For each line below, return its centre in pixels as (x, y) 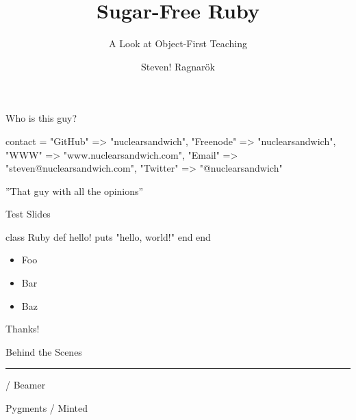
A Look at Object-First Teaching (178, 43)
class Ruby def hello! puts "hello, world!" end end (108, 236)
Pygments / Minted (47, 408)
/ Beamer (26, 385)
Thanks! (23, 329)
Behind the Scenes (44, 351)
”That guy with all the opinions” (75, 191)
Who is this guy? (41, 118)
